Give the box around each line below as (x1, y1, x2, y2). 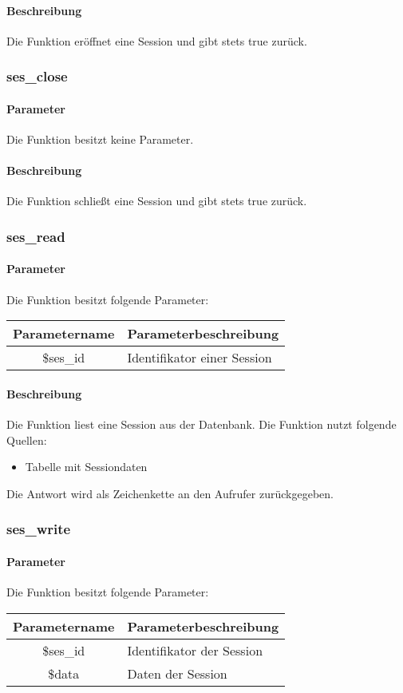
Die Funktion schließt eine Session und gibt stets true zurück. (6, 192, 307, 209)
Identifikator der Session (127, 640, 263, 659)
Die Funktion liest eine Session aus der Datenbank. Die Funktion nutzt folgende (6, 416, 397, 433)
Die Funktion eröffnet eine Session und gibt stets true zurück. (6, 32, 307, 49)
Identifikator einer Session (127, 348, 272, 367)
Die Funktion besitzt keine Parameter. (6, 131, 194, 148)
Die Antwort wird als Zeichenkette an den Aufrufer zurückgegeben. (6, 485, 334, 501)
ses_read (6, 226, 65, 246)
